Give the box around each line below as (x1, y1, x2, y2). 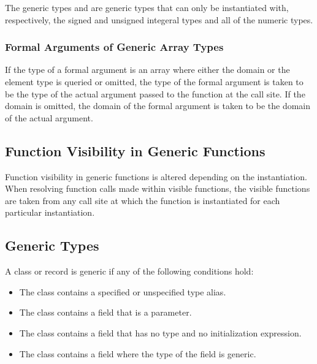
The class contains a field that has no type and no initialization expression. (19, 326, 302, 339)
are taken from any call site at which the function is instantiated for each (5, 194, 280, 207)
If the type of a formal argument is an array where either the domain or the (5, 63, 290, 76)
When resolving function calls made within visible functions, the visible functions (5, 182, 310, 195)
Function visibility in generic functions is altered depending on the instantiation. (5, 170, 307, 183)
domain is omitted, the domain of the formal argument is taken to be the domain (5, 99, 311, 112)
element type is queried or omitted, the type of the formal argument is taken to (5, 75, 304, 88)
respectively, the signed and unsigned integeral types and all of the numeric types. (5, 13, 313, 26)
